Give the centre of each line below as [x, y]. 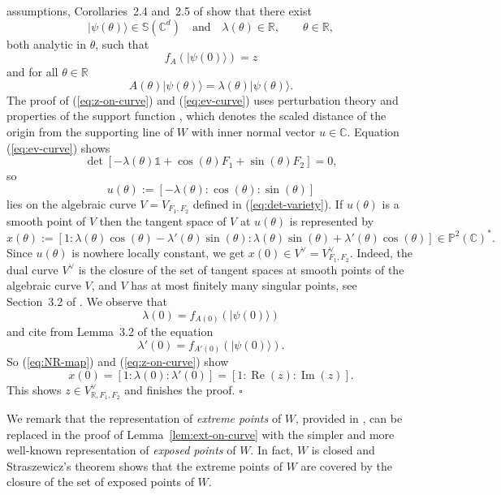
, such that [122, 43]
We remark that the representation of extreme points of [144, 418]
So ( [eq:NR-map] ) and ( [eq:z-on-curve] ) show [118, 362]
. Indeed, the [381, 252]
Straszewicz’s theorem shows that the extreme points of [145, 465]
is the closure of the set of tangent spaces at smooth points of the [241, 269]
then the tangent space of [163, 220]
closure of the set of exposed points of [100, 482]
